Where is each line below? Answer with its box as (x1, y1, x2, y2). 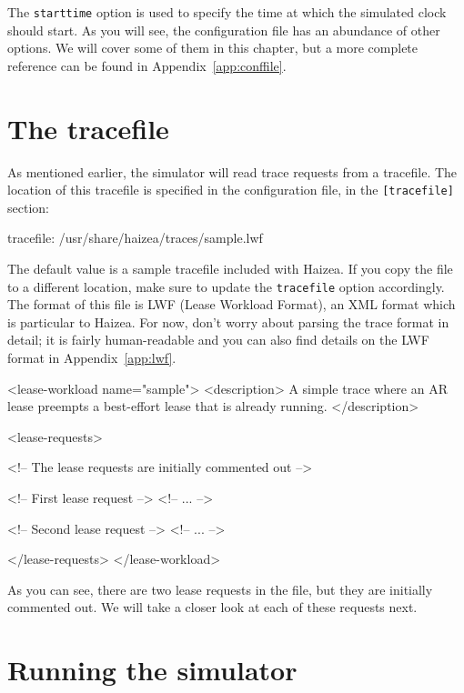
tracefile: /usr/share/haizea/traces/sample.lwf (7, 228, 263, 247)
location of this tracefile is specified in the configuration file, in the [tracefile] (7, 180, 454, 199)
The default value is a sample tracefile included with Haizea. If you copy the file (7, 259, 453, 277)
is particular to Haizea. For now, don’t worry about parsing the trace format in (7, 312, 449, 331)
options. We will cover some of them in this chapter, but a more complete (7, 38, 419, 57)
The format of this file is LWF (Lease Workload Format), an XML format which (7, 295, 456, 314)
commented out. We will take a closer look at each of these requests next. (7, 598, 418, 617)
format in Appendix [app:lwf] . (7, 348, 177, 367)
